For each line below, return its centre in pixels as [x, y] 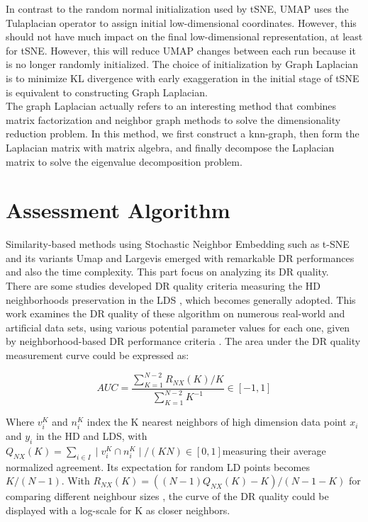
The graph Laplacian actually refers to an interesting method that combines [171, 106]
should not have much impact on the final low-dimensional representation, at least [184, 36]
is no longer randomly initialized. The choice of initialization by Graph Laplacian [182, 64]
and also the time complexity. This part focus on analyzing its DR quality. [167, 272]
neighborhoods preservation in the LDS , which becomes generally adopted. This [181, 299]
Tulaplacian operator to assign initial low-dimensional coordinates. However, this [181, 22]
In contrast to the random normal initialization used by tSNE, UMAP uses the [177, 8]
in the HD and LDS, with [91, 436]
